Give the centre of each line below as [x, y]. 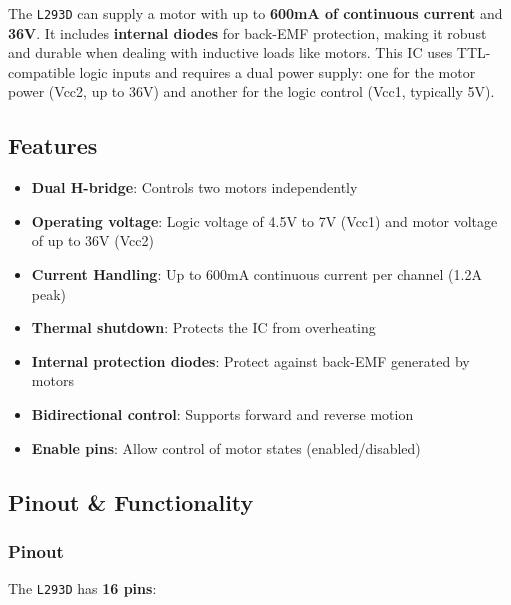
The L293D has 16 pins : [82, 588]
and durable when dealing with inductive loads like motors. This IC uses [230, 52]
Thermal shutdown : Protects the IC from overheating [203, 327]
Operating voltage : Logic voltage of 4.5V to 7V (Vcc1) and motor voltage [264, 220]
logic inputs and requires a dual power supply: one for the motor [277, 71]
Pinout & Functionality [131, 501]
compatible [41, 71]
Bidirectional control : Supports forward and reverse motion [222, 413]
